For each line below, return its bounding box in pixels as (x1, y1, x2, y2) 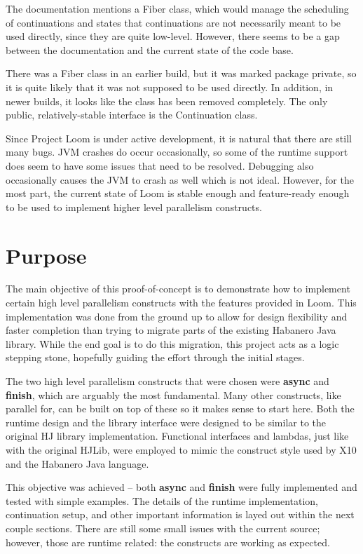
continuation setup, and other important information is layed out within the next (6, 507, 355, 522)
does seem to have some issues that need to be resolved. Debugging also (6, 158, 314, 173)
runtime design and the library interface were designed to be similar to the (6, 414, 327, 429)
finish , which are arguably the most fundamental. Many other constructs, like (6, 387, 341, 402)
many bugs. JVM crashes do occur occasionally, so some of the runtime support (6, 144, 348, 159)
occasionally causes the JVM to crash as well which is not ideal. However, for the (6, 172, 354, 187)
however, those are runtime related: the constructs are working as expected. (6, 534, 330, 549)
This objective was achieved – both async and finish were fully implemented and (6, 480, 357, 494)
